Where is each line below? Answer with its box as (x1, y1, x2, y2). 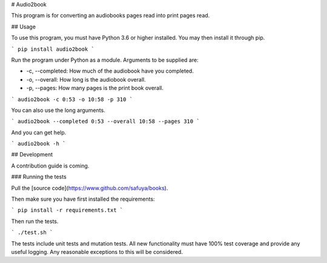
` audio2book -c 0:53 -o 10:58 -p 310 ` (11, 96, 133, 103)
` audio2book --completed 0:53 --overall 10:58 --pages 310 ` (11, 118, 200, 125)
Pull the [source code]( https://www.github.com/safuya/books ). (11, 184, 168, 192)
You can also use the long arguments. (11, 106, 105, 114)
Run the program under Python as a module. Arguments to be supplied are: (11, 56, 199, 63)
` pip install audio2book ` (11, 45, 95, 53)
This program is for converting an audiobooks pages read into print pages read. (11, 12, 210, 19)
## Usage (11, 23, 36, 30)
